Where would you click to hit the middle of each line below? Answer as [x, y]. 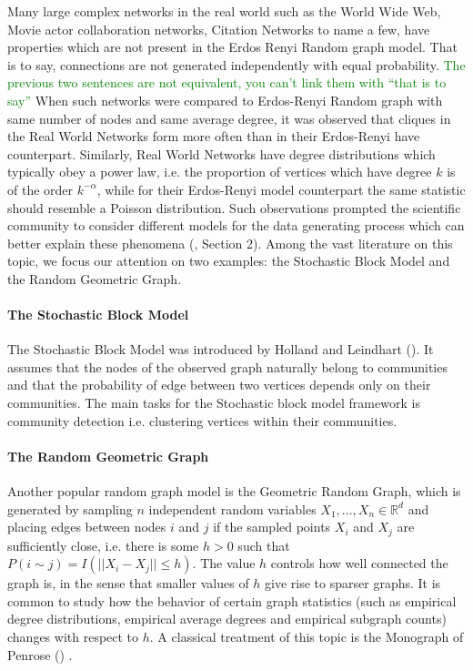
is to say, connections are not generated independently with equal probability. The [236, 64]
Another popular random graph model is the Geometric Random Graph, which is [234, 491]
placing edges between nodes [87, 527]
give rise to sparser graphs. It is [353, 583]
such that [264, 545]
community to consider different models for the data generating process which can [236, 225]
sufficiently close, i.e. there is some [103, 545]
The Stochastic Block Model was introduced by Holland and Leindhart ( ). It [221, 349]
